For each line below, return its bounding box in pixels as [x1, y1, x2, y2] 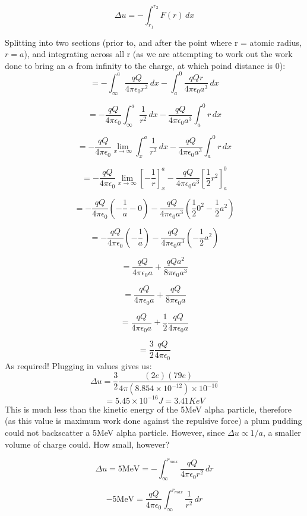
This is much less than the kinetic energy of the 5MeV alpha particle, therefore [5, 402, 292, 415]
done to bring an [5, 59, 65, 71]
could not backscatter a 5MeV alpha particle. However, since [5, 426, 225, 438]
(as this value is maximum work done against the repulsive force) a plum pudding [5, 414, 302, 427]
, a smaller [262, 426, 301, 438]
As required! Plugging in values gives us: [5, 359, 152, 372]
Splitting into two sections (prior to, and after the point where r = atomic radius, [5, 36, 302, 48]
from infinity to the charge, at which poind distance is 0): [76, 59, 286, 71]
